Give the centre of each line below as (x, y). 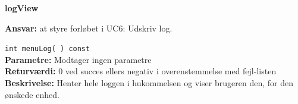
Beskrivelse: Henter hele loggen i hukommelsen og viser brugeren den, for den (149, 83)
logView (22, 8)
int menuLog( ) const (48, 49)
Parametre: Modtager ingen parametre (78, 59)
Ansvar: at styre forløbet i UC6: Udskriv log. (89, 28)
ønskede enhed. (32, 94)
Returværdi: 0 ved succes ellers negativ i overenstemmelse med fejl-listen (141, 71)
